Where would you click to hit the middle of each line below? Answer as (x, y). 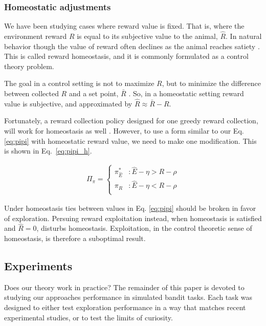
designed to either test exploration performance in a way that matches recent (125, 307)
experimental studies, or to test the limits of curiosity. (88, 317)
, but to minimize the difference (211, 83)
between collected (31, 93)
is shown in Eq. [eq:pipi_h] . (48, 151)
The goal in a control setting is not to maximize (79, 83)
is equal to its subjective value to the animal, (147, 36)
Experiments (38, 266)
